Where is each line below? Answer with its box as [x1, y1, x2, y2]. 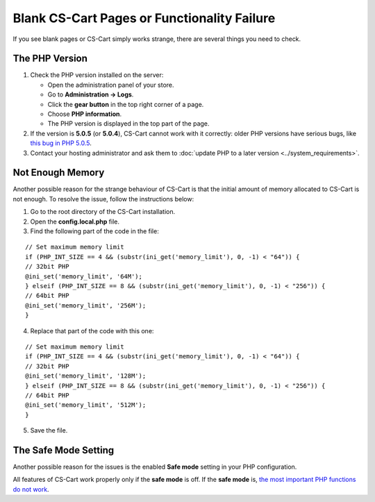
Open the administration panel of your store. [47, 81, 174, 89]
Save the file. [30, 426, 68, 435]
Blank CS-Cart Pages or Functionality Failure [12, 10, 276, 26]
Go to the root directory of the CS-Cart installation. [30, 208, 176, 216]
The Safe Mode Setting [12, 444, 115, 456]
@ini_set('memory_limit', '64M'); [25, 272, 142, 281]
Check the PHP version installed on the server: [30, 71, 164, 79]
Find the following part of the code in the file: [30, 227, 159, 235]
